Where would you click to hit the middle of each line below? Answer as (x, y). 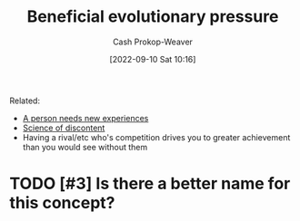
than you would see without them (85, 147)
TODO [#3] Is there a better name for (150, 184)
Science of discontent (64, 128)
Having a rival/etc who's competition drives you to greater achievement (156, 137)
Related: (25, 101)
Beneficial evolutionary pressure (153, 17)
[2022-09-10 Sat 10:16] (153, 59)
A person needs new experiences (85, 118)
